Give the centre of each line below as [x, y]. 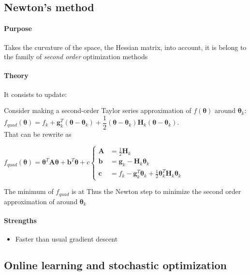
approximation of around [41, 201]
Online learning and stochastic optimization [115, 265]
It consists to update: [36, 94]
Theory [16, 75]
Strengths [20, 220]
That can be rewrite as [38, 134]
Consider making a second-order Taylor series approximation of [98, 110]
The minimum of [29, 191]
